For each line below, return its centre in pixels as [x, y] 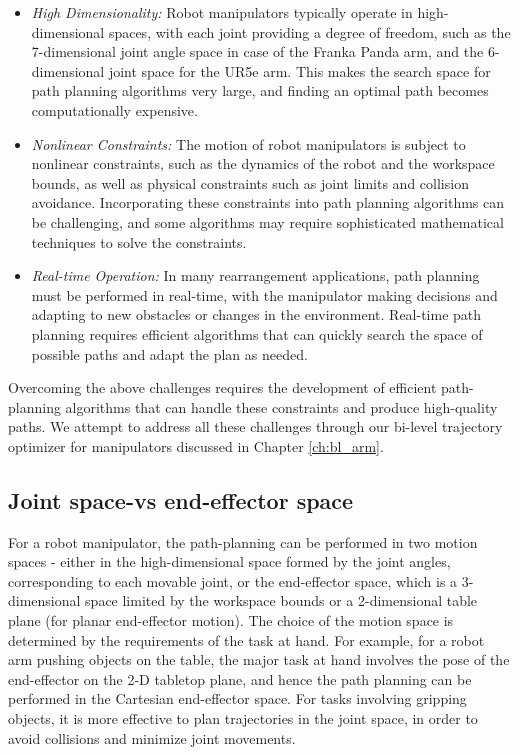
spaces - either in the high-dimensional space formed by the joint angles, [229, 561]
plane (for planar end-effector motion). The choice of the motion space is [231, 620]
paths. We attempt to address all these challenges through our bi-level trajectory [255, 426]
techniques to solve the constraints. [139, 241]
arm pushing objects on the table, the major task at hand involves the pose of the [259, 659]
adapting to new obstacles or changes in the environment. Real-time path [256, 314]
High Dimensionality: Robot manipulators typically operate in [222, 12]
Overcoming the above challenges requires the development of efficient [222, 387]
